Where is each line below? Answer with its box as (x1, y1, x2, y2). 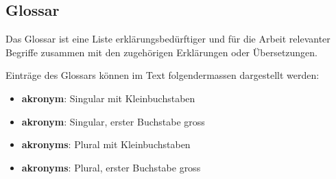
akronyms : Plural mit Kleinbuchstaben (21, 137, 191, 152)
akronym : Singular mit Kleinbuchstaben (21, 91, 195, 105)
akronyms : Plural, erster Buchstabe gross (21, 160, 201, 174)
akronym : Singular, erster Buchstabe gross (21, 114, 205, 128)
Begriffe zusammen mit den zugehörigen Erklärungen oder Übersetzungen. (5, 45, 317, 59)
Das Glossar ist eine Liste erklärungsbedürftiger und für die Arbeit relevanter (5, 32, 331, 46)
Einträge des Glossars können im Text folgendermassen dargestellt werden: (5, 68, 320, 82)
